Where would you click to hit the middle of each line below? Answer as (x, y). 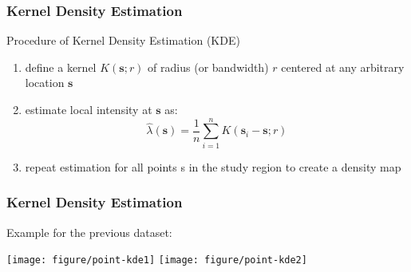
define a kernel (61, 67)
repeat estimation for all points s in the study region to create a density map (213, 166)
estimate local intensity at (89, 109)
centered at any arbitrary (343, 67)
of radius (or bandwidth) (208, 67)
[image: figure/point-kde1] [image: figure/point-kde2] (157, 260)
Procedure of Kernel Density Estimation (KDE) (123, 40)
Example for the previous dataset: (89, 232)
